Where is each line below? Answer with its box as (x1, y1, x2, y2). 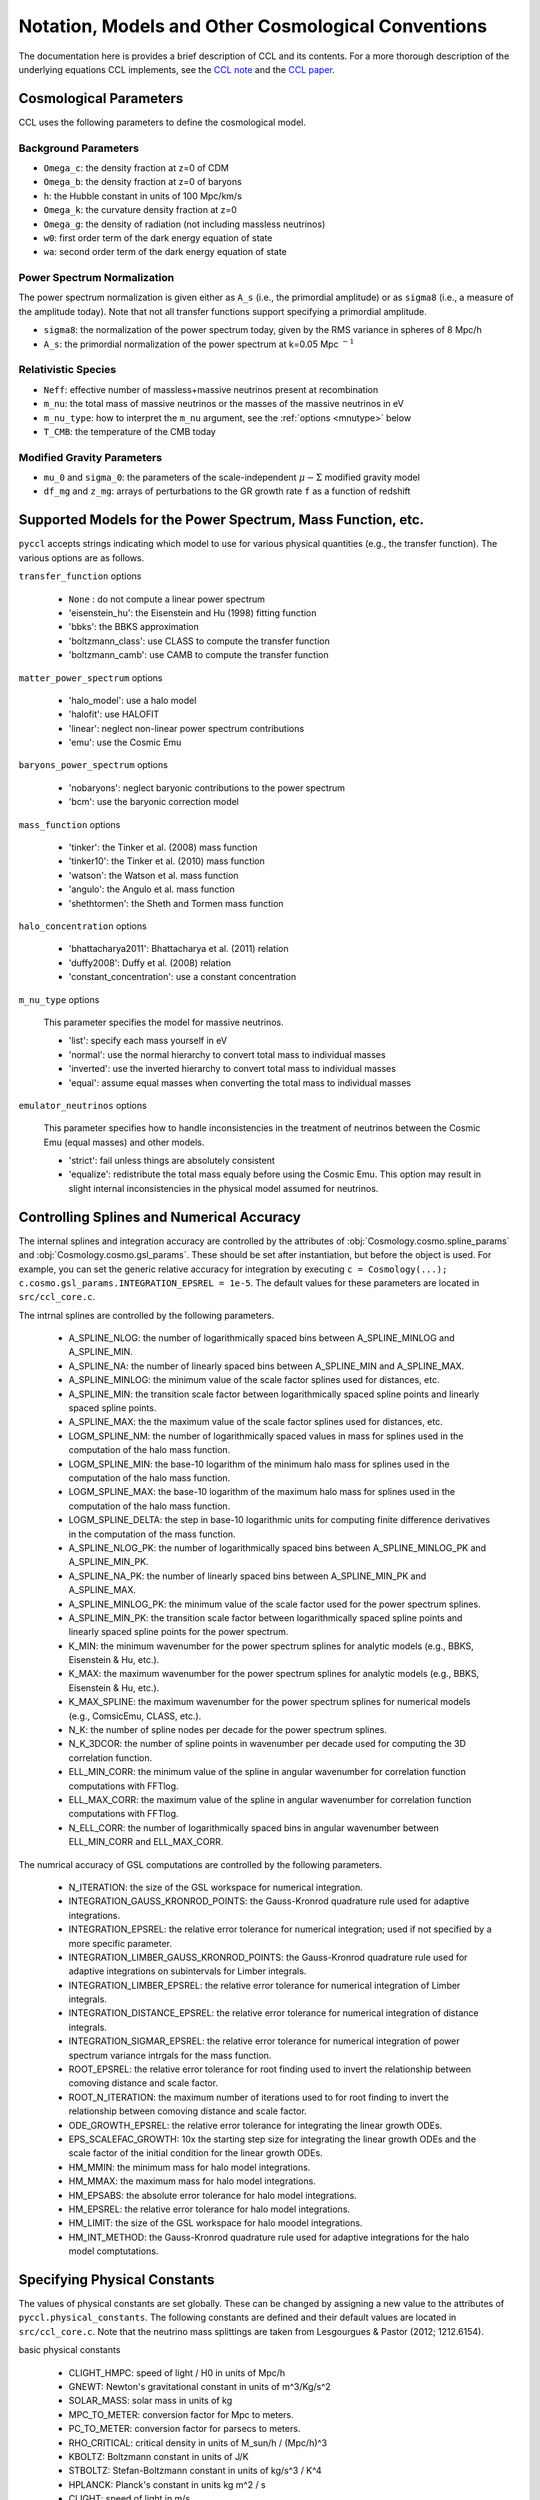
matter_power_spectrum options (18, 671, 163, 684)
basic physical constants (18, 2344, 121, 2356)
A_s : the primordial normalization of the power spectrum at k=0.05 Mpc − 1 (43, 336, 355, 350)
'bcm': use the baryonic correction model (68, 796, 240, 808)
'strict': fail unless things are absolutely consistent (68, 1155, 275, 1167)
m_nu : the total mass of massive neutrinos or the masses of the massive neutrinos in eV (43, 398, 404, 410)
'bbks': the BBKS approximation (68, 621, 199, 633)
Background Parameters (18, 141, 140, 155)
